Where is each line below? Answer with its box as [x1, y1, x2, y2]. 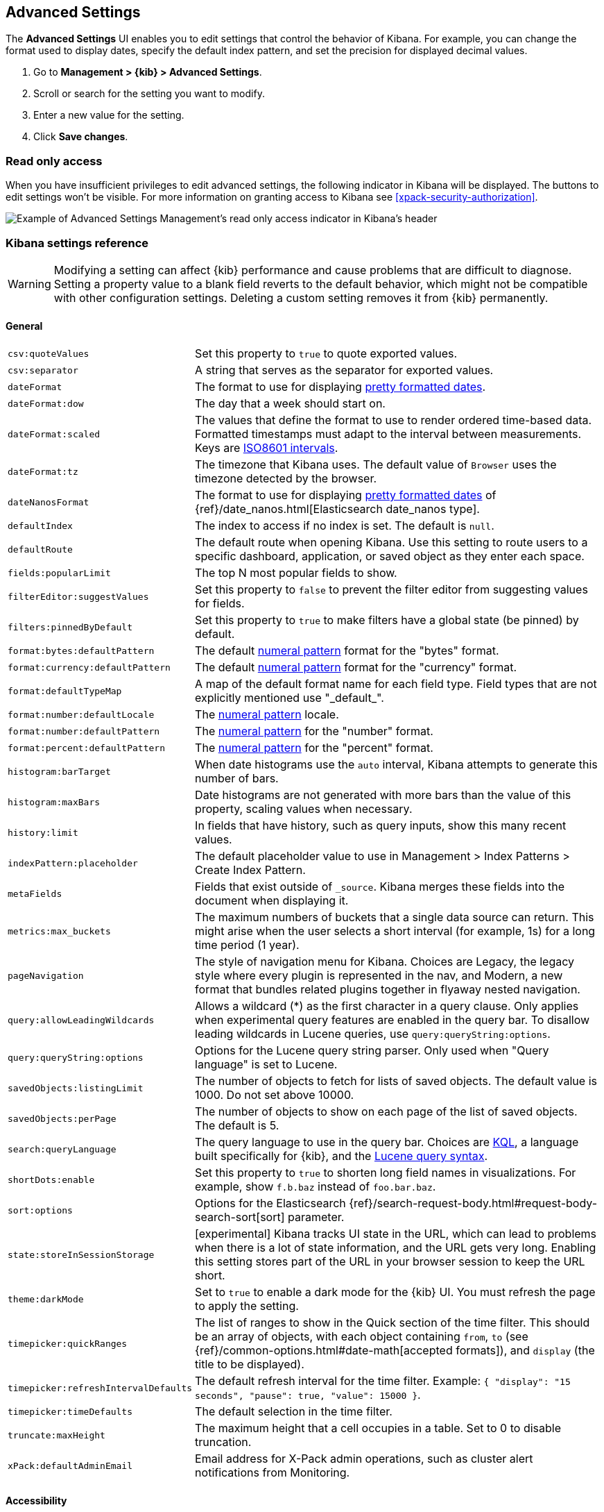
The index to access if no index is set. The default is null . [195, 519, 494, 533]
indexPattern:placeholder [8, 857, 138, 868]
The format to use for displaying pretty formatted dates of [195, 488, 497, 503]
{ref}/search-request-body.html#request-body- [349, 1196, 597, 1211]
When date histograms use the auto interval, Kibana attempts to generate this [195, 757, 598, 772]
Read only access [6, 153, 103, 168]
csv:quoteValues [8, 348, 89, 359]
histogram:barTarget [8, 766, 111, 777]
